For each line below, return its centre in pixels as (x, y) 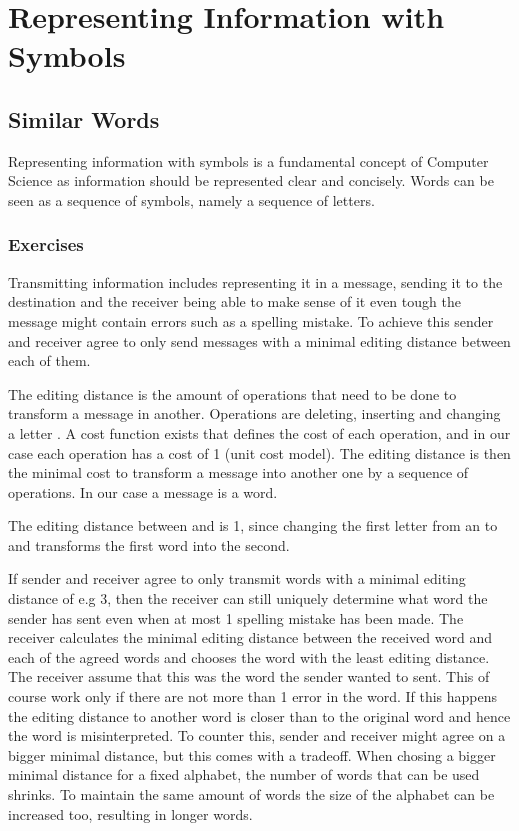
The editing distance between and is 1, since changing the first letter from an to (253, 525)
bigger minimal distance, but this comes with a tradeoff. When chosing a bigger (252, 754)
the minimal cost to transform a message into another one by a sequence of (238, 472)
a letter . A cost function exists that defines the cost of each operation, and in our (259, 432)
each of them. (49, 360)
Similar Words (84, 118)
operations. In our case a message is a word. (143, 491)
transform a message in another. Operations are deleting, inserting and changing (254, 413)
